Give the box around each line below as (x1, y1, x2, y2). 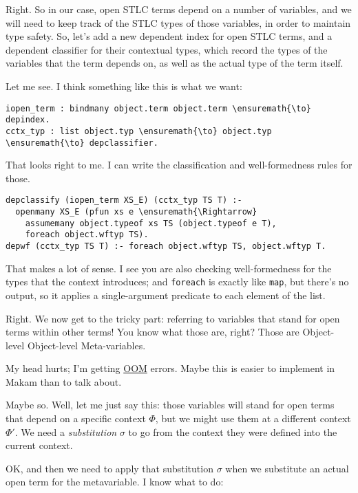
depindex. (6, 115, 50, 125)
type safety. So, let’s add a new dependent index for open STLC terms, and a (6, 29, 333, 43)
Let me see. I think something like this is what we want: (6, 78, 242, 93)
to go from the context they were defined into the (128, 424, 337, 439)
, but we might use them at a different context (155, 411, 351, 426)
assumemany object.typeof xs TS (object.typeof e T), (25, 218, 277, 228)
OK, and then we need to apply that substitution (6, 461, 213, 475)
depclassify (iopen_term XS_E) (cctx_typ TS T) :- (6, 195, 242, 206)
